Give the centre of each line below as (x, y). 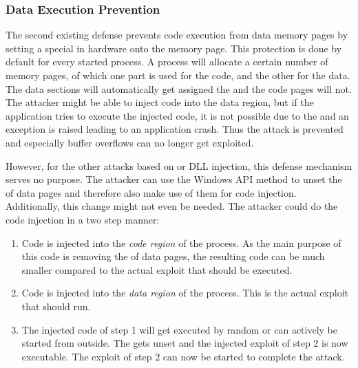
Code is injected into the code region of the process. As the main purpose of (181, 242)
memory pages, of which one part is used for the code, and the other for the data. (178, 75)
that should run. (56, 306)
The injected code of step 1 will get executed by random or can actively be (180, 329)
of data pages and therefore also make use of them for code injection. (151, 192)
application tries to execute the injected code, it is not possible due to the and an (177, 115)
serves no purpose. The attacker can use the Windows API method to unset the (174, 179)
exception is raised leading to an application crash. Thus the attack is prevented (175, 129)
